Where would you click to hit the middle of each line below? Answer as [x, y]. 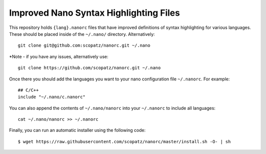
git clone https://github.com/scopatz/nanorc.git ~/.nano [89, 68]
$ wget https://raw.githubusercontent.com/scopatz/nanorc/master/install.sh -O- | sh [124, 141]
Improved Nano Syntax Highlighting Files [95, 13]
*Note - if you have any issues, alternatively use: [59, 56]
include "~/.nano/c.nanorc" [52, 97]
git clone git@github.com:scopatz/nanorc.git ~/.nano [84, 46]
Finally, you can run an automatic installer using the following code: [77, 130]
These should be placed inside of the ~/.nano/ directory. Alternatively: [82, 34]
